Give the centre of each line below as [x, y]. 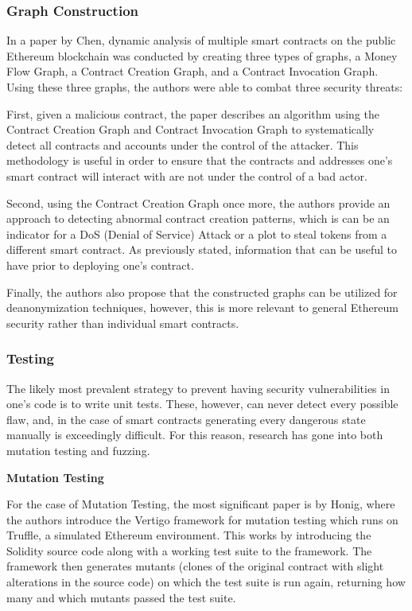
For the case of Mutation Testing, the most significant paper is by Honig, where [201, 504]
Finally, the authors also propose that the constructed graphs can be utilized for [202, 292]
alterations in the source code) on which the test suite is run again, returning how [206, 582]
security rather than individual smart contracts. [123, 323]
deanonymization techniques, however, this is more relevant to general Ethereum [202, 307]
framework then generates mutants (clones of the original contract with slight [195, 566]
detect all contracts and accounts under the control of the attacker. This [183, 144]
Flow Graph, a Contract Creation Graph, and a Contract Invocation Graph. [192, 71]
